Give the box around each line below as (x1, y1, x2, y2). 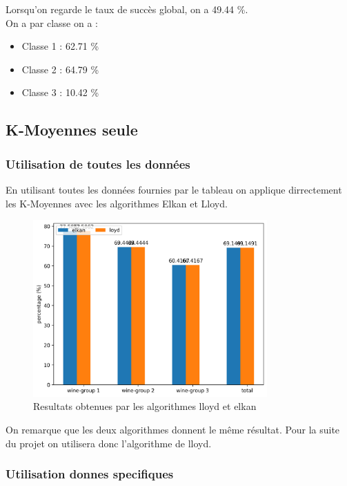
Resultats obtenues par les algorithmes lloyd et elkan (33, 399, 257, 413)
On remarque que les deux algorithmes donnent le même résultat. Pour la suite (6, 422, 340, 437)
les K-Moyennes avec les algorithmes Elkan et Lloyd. (6, 196, 228, 210)
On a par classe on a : (6, 15, 98, 30)
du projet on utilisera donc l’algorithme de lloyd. (6, 436, 212, 450)
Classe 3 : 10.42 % (21, 85, 99, 100)
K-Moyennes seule (6, 119, 138, 140)
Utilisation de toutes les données (6, 155, 190, 172)
